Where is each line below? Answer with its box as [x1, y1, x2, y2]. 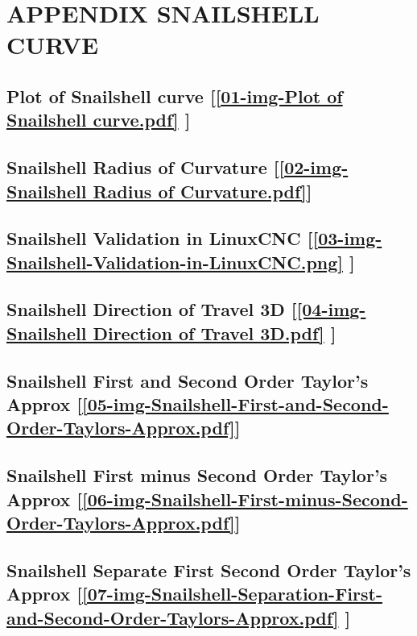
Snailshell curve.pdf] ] [6, 107, 191, 132]
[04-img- [296, 297, 366, 322]
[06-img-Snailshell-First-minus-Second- [81, 486, 408, 511]
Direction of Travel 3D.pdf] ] [93, 320, 336, 345]
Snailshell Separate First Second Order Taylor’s [6, 557, 411, 582]
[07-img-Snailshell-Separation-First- [81, 581, 382, 606]
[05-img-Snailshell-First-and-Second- [81, 392, 389, 417]
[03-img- [312, 226, 382, 251]
